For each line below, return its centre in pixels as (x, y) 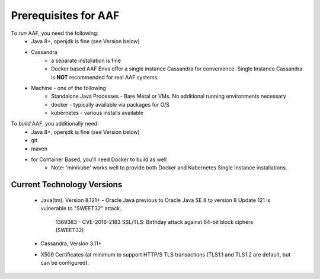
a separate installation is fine (86, 60)
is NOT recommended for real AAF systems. (105, 77)
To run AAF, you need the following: (55, 33)
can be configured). (65, 263)
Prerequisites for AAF (65, 15)
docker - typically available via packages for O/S (111, 104)
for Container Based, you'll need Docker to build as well (99, 159)
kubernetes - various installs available (97, 113)
